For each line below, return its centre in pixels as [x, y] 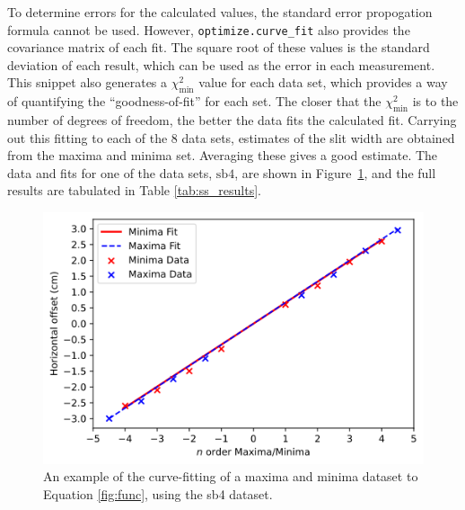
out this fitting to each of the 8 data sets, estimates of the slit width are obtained [231, 137]
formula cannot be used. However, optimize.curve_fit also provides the [209, 29]
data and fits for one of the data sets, [110, 172]
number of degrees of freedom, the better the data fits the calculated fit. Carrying [232, 120]
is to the [435, 101]
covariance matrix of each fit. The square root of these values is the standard [219, 47]
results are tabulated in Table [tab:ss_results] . [134, 190]
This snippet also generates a [88, 82]
